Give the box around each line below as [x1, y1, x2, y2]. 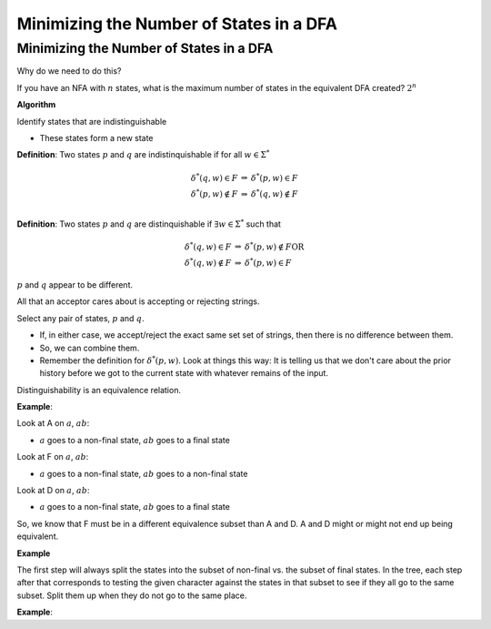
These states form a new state [39, 132, 154, 143]
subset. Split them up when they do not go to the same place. [16, 590, 247, 601]
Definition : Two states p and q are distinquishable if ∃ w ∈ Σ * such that [16, 217, 282, 229]
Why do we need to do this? [16, 66, 122, 76]
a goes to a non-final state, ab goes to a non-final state [39, 468, 248, 479]
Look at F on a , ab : [16, 451, 89, 462]
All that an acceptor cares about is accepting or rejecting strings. [16, 296, 260, 307]
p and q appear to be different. [16, 279, 134, 290]
